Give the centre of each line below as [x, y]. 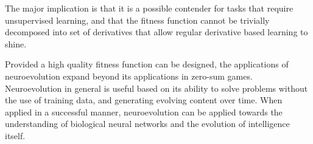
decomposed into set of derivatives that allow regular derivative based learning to [156, 32]
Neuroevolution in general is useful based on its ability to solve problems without [156, 88]
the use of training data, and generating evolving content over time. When [144, 100]
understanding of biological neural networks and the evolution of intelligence [147, 124]
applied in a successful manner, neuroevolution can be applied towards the [144, 111]
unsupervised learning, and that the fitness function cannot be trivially [137, 20]
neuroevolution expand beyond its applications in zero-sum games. [129, 76]
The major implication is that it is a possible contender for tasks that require [149, 8]
